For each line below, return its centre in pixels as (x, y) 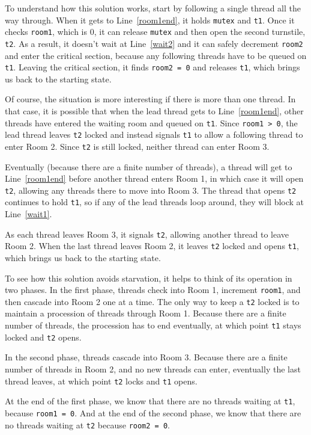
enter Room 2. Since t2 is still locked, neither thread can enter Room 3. (137, 146)
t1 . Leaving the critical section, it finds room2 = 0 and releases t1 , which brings (152, 67)
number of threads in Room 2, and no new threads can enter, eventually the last (153, 369)
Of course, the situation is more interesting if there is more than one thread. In (150, 99)
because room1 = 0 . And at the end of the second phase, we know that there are (153, 412)
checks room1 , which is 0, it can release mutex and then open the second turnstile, (155, 32)
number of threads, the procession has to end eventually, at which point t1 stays (153, 325)
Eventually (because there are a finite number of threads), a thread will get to (149, 166)
